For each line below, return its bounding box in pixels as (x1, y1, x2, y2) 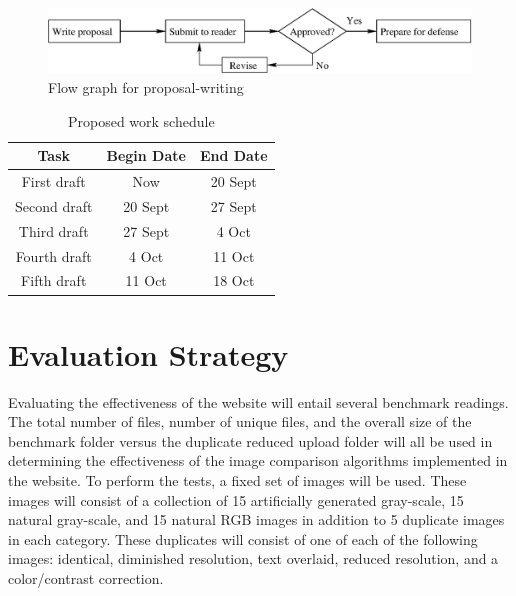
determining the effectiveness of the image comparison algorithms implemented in (8, 450, 508, 471)
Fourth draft (15, 245, 92, 266)
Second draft (15, 195, 93, 216)
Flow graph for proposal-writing (48, 77, 244, 98)
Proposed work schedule (67, 110, 215, 131)
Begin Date (106, 145, 186, 166)
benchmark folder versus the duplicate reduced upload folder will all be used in (8, 430, 493, 451)
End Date (199, 145, 268, 166)
